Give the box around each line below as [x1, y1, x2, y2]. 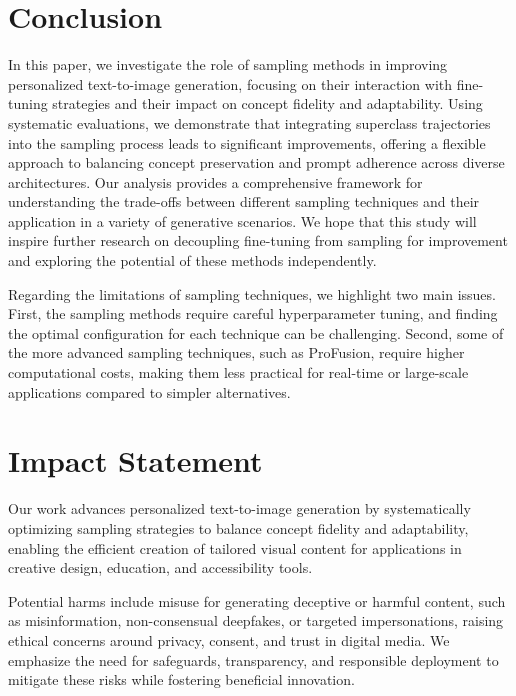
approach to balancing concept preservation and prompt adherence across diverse [8, 152, 505, 173]
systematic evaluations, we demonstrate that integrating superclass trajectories [8, 112, 491, 133]
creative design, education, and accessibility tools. [8, 557, 313, 578]
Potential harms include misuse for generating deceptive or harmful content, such [8, 590, 506, 611]
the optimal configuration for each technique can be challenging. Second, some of [8, 322, 504, 343]
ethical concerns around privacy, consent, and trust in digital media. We [8, 629, 450, 650]
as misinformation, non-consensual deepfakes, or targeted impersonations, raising [8, 610, 504, 631]
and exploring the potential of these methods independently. [8, 250, 377, 271]
